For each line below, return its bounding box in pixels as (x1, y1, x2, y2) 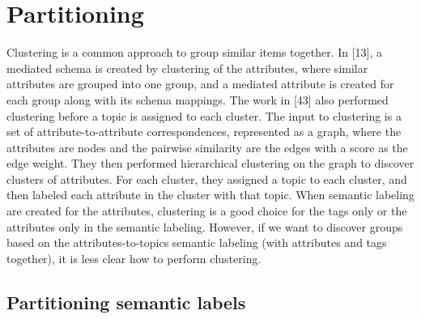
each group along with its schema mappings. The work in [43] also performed (6, 91, 389, 108)
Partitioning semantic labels (6, 289, 246, 314)
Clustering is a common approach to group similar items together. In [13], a (6, 44, 383, 61)
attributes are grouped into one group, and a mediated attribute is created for (6, 75, 394, 92)
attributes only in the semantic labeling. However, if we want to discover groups (6, 218, 403, 235)
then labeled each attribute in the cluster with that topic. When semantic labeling (6, 186, 415, 203)
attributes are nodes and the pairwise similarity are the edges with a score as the (6, 138, 408, 155)
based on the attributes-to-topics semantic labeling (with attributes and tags (6, 234, 387, 251)
